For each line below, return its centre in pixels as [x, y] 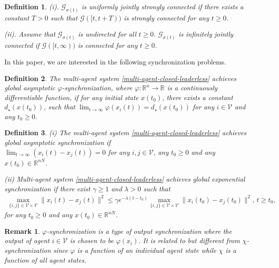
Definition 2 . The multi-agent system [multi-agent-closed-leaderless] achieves [121, 78]
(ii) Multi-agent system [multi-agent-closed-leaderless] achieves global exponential [125, 179]
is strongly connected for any [167, 17]
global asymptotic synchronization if [58, 142]
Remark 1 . [22, 231]
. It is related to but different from [189, 240]
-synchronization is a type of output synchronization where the [139, 231]
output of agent [27, 240]
